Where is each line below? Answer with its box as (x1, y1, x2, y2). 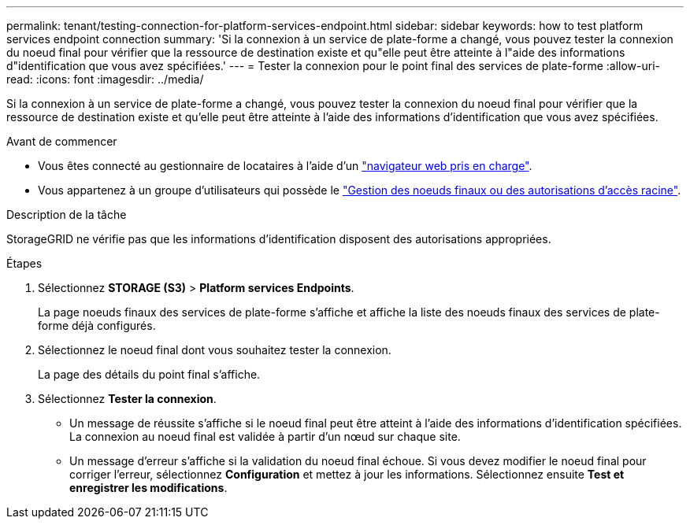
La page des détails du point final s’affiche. (38, 368, 261, 381)
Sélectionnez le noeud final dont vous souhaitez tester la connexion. (38, 343, 391, 357)
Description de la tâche (6, 208, 127, 221)
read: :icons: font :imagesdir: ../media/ (6, 72, 204, 86)
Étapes (6, 257, 43, 270)
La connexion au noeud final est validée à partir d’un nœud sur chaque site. (69, 430, 461, 443)
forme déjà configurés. (38, 319, 156, 332)
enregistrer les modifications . (69, 481, 228, 494)
